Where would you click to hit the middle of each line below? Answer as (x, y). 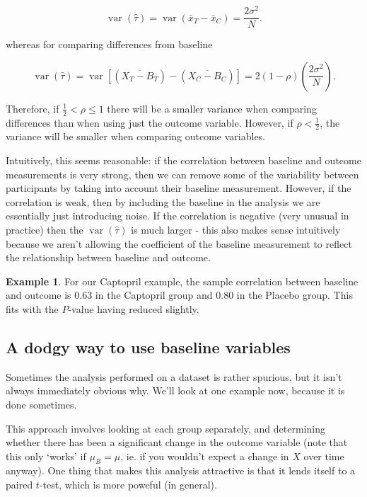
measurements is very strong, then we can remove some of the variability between (182, 174)
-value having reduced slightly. (134, 308)
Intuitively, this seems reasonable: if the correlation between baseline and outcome (183, 160)
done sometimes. (41, 404)
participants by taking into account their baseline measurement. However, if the (179, 188)
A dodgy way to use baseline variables (148, 347)
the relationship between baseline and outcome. (108, 257)
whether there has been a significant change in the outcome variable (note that (177, 442)
